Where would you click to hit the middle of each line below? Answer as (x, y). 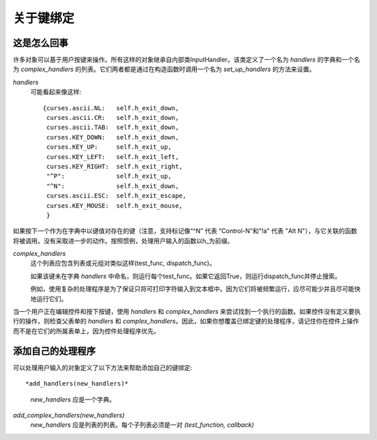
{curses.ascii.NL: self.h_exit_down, (111, 108)
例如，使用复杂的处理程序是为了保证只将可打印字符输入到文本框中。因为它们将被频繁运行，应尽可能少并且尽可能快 (195, 289)
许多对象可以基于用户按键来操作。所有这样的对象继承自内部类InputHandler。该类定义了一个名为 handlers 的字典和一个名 (187, 60)
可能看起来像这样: (56, 92)
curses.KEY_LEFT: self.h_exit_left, (113, 157)
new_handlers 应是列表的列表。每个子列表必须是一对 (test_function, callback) (142, 425)
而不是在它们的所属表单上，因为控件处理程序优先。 (86, 331)
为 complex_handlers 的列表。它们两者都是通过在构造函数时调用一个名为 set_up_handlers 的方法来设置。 (164, 69)
